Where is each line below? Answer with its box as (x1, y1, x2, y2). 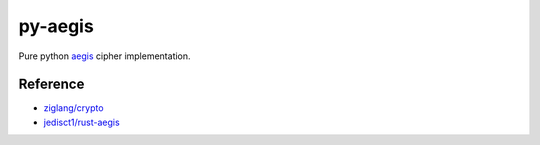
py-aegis (18, 15, 94, 37)
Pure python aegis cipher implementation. (18, 50, 191, 62)
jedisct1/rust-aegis (43, 116, 120, 128)
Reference (18, 76, 85, 93)
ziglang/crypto (43, 102, 104, 114)
